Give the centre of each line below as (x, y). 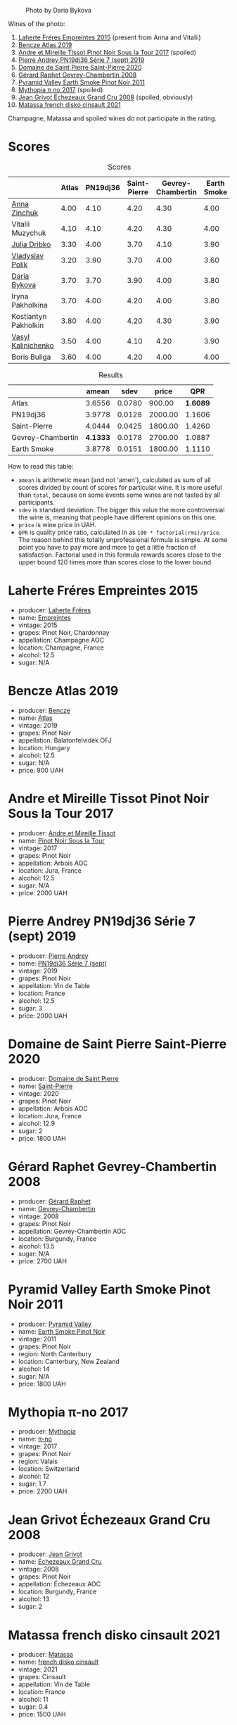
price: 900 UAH (41, 770)
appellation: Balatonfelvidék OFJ (65, 740)
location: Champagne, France (61, 647)
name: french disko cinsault (58, 1662)
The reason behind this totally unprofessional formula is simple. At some (123, 539)
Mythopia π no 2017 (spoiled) (60, 90)
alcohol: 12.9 (37, 1123)
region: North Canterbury (55, 1353)
